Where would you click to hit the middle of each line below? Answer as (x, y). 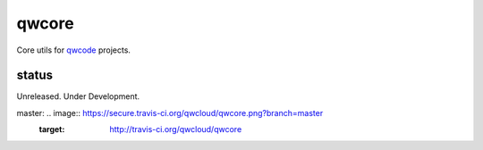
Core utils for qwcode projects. (74, 50)
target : (52, 129)
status (35, 75)
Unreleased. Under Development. (78, 96)
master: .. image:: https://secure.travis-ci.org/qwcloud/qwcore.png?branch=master (170, 112)
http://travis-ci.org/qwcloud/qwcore (176, 129)
